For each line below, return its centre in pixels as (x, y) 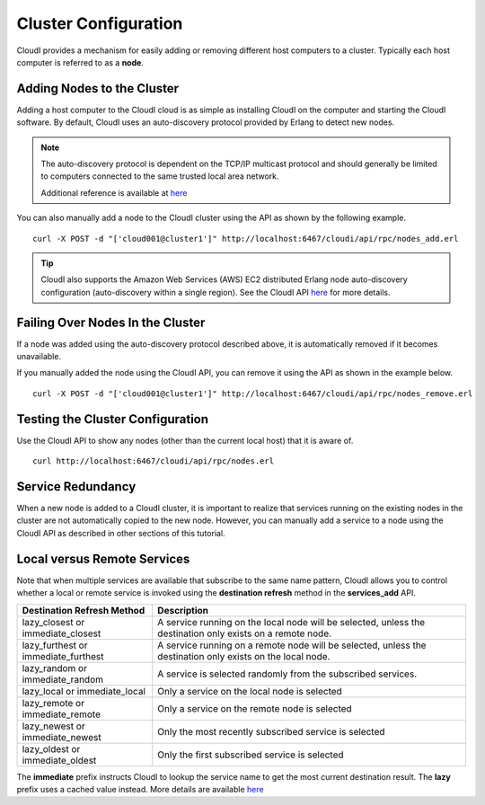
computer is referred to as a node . (80, 62)
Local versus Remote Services (103, 558)
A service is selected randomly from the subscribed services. (287, 674)
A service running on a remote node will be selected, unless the (292, 645)
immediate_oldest (59, 760)
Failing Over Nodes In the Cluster (111, 322)
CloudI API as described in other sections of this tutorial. (121, 533)
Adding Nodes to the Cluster (98, 88)
